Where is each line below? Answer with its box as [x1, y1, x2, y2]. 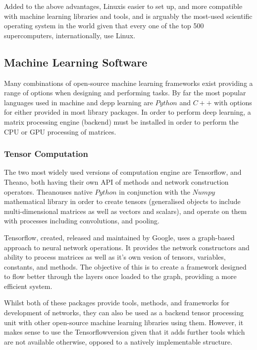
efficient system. [4, 280, 52, 291]
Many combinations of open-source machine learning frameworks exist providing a [4, 77, 253, 88]
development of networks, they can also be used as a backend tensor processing [4, 307, 244, 318]
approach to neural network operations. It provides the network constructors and [4, 242, 250, 252]
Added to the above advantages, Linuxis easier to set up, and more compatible [4, 1, 243, 11]
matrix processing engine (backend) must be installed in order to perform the [4, 116, 239, 127]
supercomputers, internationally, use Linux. [4, 30, 136, 40]
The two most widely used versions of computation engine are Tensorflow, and [4, 167, 242, 177]
